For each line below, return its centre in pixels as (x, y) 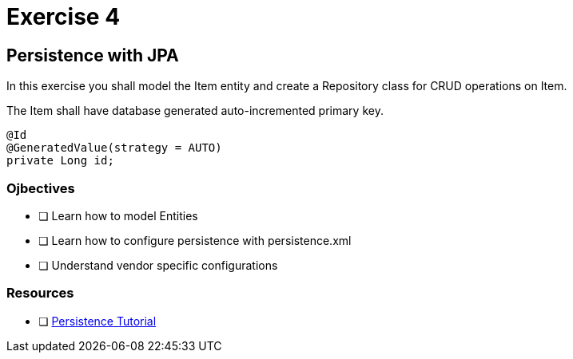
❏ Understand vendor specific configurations (158, 265)
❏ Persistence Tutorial (97, 321)
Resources (40, 293)
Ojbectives (41, 188)
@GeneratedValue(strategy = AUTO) (114, 148)
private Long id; (60, 161)
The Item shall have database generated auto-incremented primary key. (195, 111)
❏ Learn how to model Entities (118, 215)
